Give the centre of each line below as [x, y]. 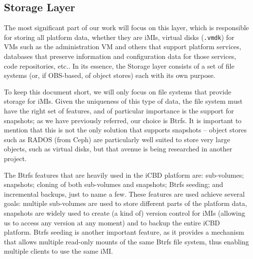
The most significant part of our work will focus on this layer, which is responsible [126, 28]
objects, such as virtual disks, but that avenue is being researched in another [118, 149]
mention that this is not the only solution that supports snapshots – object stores [126, 130]
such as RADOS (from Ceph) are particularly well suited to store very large [117, 139]
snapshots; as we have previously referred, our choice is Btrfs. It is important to [123, 120]
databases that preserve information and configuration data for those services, [120, 56]
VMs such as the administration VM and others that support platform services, [123, 46]
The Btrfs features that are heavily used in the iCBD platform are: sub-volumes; [124, 175]
